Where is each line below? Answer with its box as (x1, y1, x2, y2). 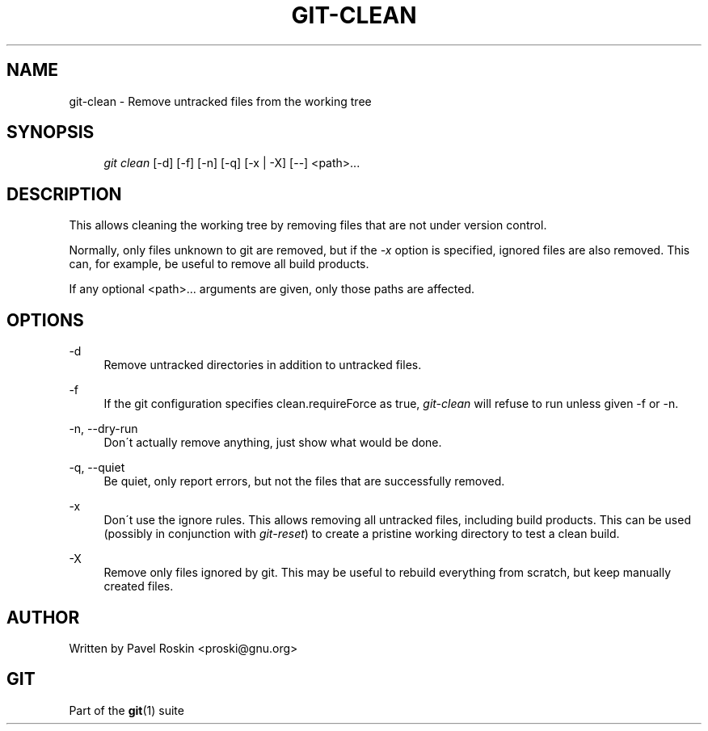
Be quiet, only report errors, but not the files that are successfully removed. (103, 474, 505, 489)
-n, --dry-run (69, 422, 138, 436)
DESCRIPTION (6, 183, 122, 204)
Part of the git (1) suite (69, 703, 184, 717)
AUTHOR (6, 607, 80, 628)
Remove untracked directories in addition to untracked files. (103, 358, 422, 372)
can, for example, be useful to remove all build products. (69, 257, 369, 271)
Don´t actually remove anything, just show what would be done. (103, 435, 442, 450)
